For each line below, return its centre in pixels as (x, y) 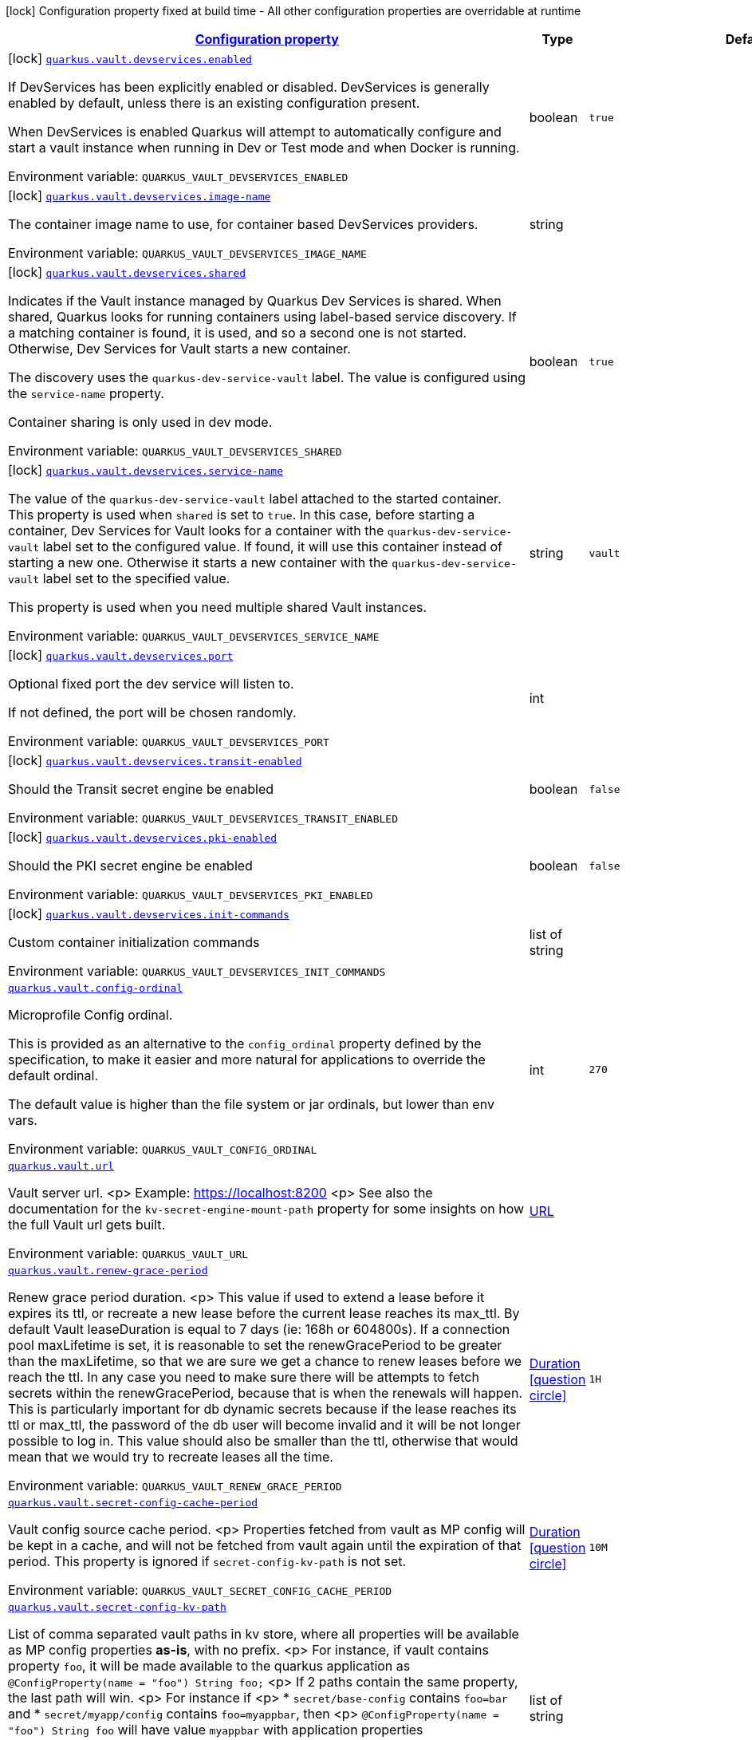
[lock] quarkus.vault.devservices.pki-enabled (143, 837)
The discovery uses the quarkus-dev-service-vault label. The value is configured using (267, 377)
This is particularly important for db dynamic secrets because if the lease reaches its (262, 1409)
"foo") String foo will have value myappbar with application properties (216, 1730)
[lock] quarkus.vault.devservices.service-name (146, 470)
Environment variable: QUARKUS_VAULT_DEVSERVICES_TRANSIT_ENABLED (203, 818)
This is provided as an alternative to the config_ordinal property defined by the (245, 1044)
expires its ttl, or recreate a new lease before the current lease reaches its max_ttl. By (264, 1313)
